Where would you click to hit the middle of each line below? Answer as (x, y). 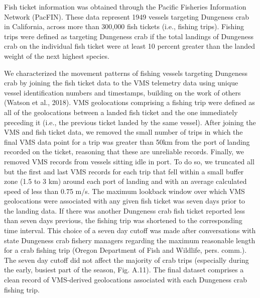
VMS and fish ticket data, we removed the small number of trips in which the (123, 132)
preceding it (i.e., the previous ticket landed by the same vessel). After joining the (130, 122)
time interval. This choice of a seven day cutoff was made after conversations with (130, 230)
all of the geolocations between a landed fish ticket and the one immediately (121, 112)
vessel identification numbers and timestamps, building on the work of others (122, 92)
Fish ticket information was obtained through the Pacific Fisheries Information (125, 7)
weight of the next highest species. (57, 56)
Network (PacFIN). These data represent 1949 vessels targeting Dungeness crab (127, 16)
